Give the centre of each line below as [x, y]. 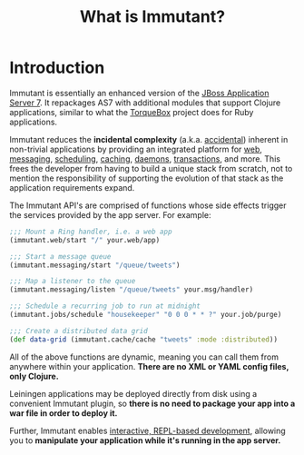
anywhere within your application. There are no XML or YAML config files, [149, 366]
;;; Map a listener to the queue [73, 282]
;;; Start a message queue [60, 256]
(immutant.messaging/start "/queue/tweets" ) [95, 265]
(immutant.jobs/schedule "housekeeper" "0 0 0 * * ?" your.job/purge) [146, 315]
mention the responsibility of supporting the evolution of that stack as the [147, 178]
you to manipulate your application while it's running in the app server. [145, 440]
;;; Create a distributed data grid [78, 331]
